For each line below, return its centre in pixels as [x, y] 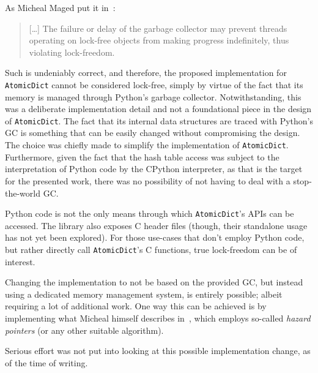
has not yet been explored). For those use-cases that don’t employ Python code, [155, 237]
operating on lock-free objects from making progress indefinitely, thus [159, 40]
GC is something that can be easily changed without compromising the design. [153, 133]
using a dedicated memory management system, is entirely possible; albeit [144, 294]
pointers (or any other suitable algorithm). [84, 330]
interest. [20, 261]
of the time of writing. [46, 362]
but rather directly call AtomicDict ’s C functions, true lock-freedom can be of [151, 249]
